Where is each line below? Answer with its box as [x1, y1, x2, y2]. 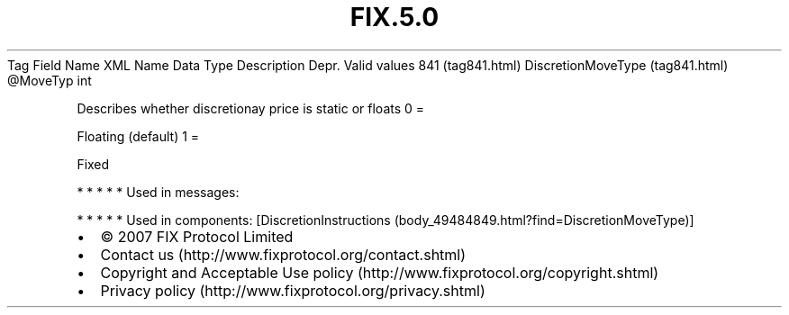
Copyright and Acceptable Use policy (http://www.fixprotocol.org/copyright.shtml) [100, 263, 659, 282]
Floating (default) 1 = [77, 128, 200, 144]
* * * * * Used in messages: [77, 184, 240, 200]
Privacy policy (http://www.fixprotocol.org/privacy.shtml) [100, 281, 485, 300]
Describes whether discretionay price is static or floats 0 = [77, 100, 425, 116]
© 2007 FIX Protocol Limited [100, 227, 294, 246]
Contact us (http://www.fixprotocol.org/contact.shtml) [100, 245, 467, 264]
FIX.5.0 [349, 2, 440, 32]
